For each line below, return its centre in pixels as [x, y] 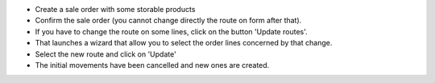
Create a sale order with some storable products [115, 9]
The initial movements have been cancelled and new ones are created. [152, 65]
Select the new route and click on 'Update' [106, 54]
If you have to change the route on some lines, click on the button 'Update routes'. [171, 31]
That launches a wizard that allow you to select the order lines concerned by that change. [184, 43]
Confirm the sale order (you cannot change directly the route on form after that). [168, 21]
